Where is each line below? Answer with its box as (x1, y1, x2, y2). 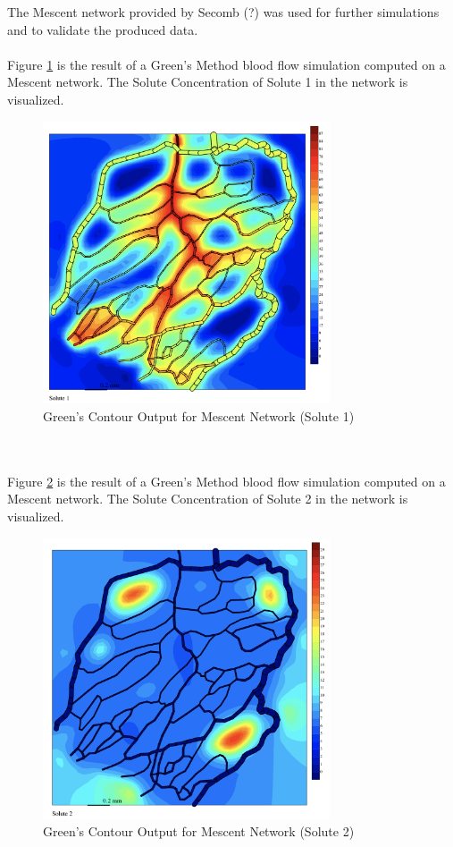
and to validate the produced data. (7, 20, 198, 38)
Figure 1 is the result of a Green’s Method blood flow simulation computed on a (7, 55, 446, 73)
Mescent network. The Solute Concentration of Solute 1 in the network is (7, 72, 408, 91)
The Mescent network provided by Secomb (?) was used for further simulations (7, 3, 440, 21)
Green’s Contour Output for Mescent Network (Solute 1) (43, 407, 355, 426)
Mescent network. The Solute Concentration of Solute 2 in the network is (7, 489, 408, 508)
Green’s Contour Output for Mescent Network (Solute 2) (43, 822, 355, 841)
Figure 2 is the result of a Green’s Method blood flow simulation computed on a (7, 471, 446, 490)
